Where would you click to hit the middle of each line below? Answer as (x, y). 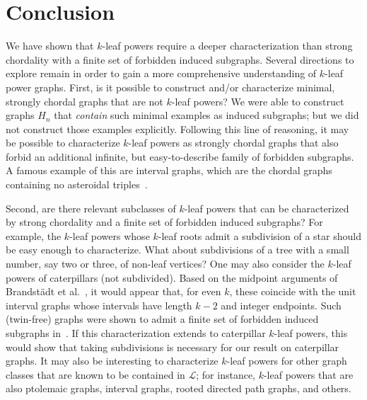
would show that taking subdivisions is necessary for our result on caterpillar (173, 347)
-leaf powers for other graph (287, 361)
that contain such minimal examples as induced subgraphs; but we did (206, 115)
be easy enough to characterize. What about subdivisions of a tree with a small (177, 250)
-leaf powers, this (311, 333)
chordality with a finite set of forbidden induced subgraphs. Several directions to (180, 59)
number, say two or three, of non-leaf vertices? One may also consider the (165, 264)
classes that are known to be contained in (95, 374)
